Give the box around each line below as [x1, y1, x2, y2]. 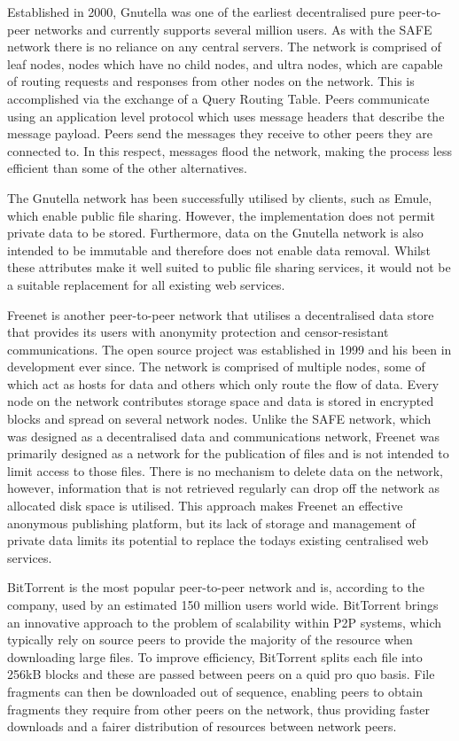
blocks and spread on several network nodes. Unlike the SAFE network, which [7, 409, 432, 428]
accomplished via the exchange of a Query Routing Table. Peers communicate [7, 89, 430, 107]
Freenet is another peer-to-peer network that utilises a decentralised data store [7, 305, 434, 324]
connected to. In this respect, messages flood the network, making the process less [7, 141, 453, 160]
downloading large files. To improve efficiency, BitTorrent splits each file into [7, 647, 423, 666]
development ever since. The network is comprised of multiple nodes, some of [7, 357, 425, 376]
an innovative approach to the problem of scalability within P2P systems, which [7, 612, 442, 631]
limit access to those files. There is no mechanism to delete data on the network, [7, 461, 444, 480]
